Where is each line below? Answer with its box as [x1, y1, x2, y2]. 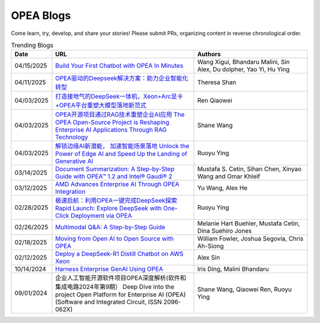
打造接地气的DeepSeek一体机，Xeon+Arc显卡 [55, 92, 183, 101]
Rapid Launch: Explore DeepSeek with [55, 204, 162, 213]
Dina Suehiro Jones [197, 227, 252, 235]
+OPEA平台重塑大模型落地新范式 [55, 101, 146, 110]
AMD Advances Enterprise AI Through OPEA [55, 180, 180, 188]
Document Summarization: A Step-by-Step [55, 165, 175, 173]
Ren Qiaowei [197, 97, 232, 105]
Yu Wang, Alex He [197, 184, 248, 192]
